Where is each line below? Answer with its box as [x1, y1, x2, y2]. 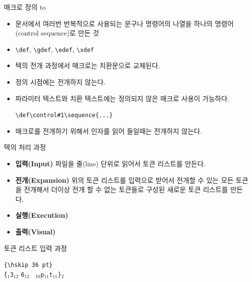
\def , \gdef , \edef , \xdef [15, 44, 94, 54]
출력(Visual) [15, 227, 56, 237]
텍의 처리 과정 [4, 142, 46, 152]
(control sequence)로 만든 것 [15, 28, 99, 38]
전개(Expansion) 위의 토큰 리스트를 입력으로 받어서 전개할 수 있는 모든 [15, 175, 234, 185]
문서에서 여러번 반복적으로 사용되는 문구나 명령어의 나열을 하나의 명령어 [15, 18, 234, 28]
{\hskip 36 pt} [4, 262, 53, 269]
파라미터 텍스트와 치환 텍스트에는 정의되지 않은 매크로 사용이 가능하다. [15, 93, 230, 103]
